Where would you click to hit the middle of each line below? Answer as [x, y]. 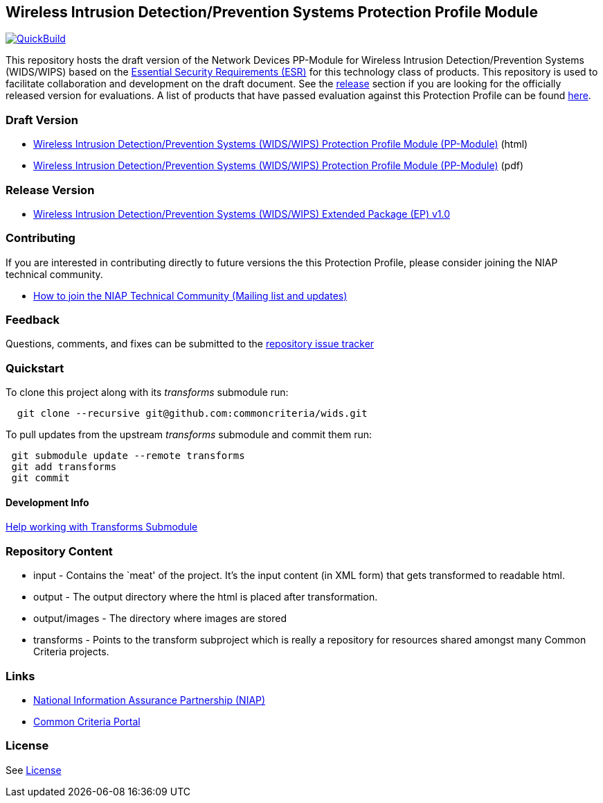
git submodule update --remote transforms [128, 456]
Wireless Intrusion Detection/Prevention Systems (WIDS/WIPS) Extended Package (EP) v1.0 [242, 214]
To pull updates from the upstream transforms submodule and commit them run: [189, 435]
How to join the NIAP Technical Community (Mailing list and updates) [190, 295]
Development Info [47, 502]
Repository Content [59, 551]
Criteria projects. [71, 652]
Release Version [50, 190]
